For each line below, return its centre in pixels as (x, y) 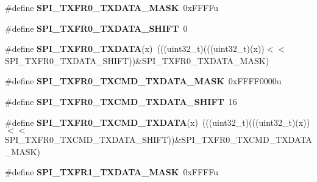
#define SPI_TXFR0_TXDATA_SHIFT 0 (96, 28)
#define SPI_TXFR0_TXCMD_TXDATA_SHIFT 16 (121, 101)
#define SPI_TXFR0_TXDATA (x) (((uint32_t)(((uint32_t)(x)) (135, 49)
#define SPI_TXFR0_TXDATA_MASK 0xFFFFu (112, 7)
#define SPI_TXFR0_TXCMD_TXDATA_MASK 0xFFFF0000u (143, 81)
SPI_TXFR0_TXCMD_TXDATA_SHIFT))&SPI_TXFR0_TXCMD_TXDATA (158, 140)
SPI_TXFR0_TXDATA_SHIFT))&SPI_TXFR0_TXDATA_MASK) (137, 60)
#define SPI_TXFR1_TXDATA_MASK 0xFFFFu (112, 172)
